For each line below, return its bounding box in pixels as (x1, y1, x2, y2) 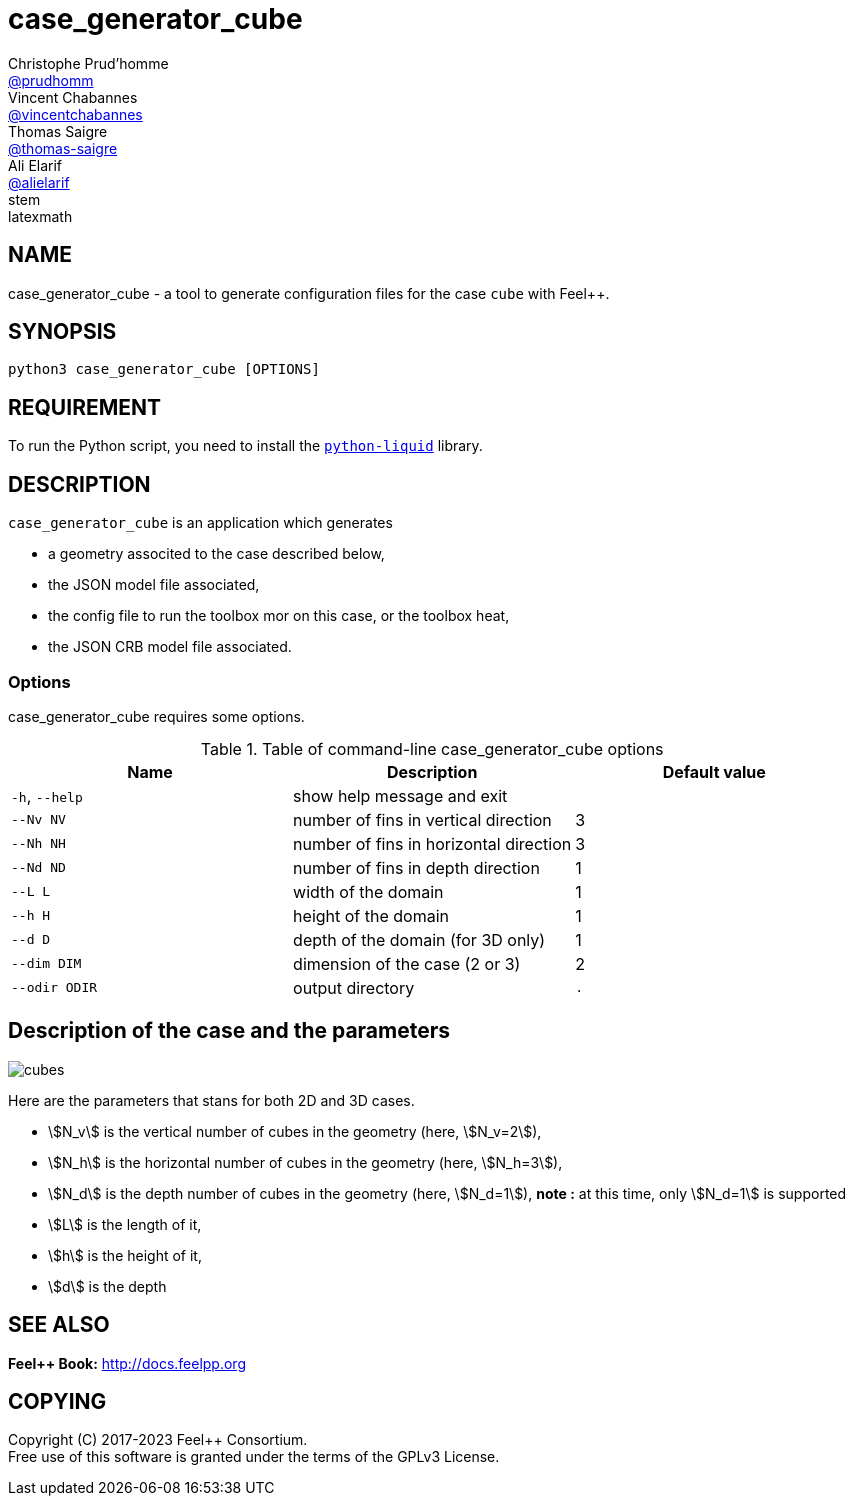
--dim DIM (11, 956, 82, 972)
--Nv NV (11, 812, 66, 828)
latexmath (8, 207, 73, 225)
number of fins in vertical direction (293, 809, 552, 830)
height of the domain (293, 905, 450, 926)
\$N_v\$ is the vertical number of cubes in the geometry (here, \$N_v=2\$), (48, 1122, 542, 1140)
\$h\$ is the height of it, (48, 1246, 202, 1264)
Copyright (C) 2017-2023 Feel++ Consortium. (8, 1431, 308, 1449)
